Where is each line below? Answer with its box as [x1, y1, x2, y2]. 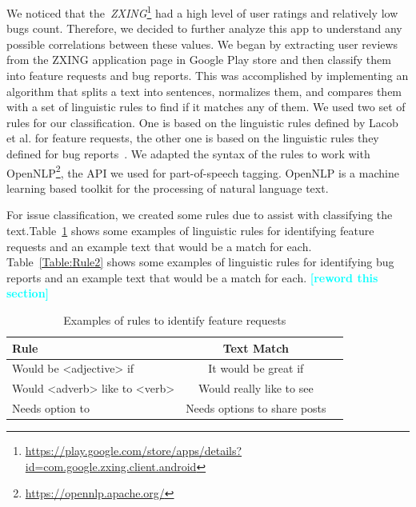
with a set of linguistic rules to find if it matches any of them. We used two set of [6, 98, 406, 115]
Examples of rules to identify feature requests [63, 312, 286, 328]
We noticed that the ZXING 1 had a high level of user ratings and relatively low [6, 2, 398, 21]
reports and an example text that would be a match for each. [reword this [6, 269, 378, 285]
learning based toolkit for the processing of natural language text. [6, 179, 329, 196]
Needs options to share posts [186, 400, 326, 417]
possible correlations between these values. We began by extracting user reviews [6, 35, 398, 52]
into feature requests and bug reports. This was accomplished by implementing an [6, 67, 409, 84]
